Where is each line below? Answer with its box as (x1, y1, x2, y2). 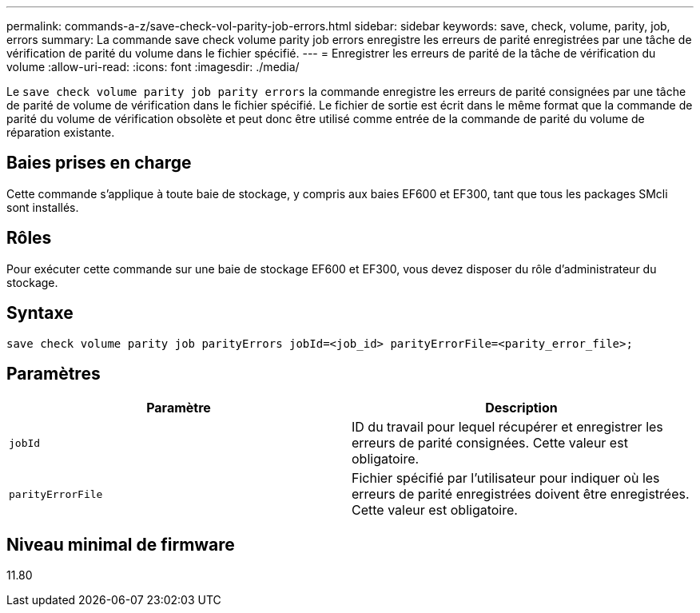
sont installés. (6, 200, 79, 214)
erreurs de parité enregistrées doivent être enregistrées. (352, 486, 690, 503)
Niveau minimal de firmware (6, 534, 235, 555)
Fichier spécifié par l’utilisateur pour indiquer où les (352, 470, 660, 487)
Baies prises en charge (6, 153, 192, 173)
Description (485, 400, 558, 416)
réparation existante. (6, 125, 115, 139)
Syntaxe (6, 303, 74, 324)
